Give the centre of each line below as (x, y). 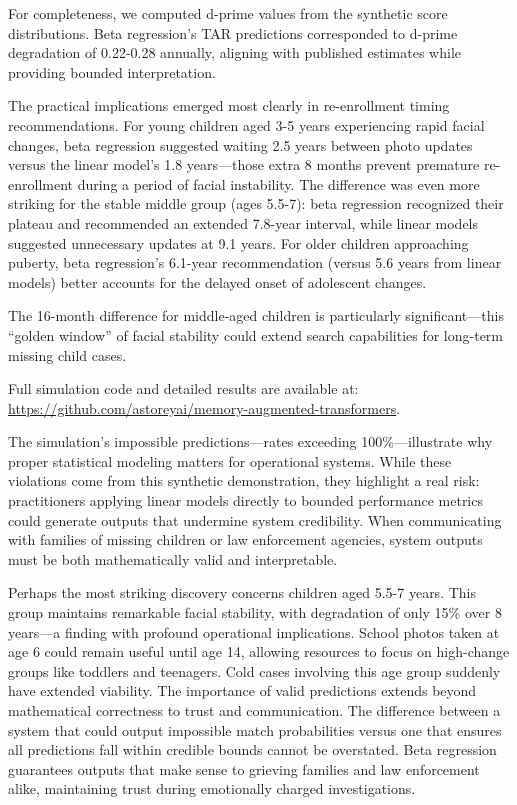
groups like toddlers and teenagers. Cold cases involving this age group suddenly (254, 670)
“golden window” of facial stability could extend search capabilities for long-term (256, 334)
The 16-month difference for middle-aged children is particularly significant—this (256, 315)
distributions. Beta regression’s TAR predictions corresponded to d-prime (233, 32)
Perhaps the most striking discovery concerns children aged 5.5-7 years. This (242, 592)
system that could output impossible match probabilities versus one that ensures (255, 729)
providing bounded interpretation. (112, 71)
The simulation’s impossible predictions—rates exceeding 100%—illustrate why (250, 441)
